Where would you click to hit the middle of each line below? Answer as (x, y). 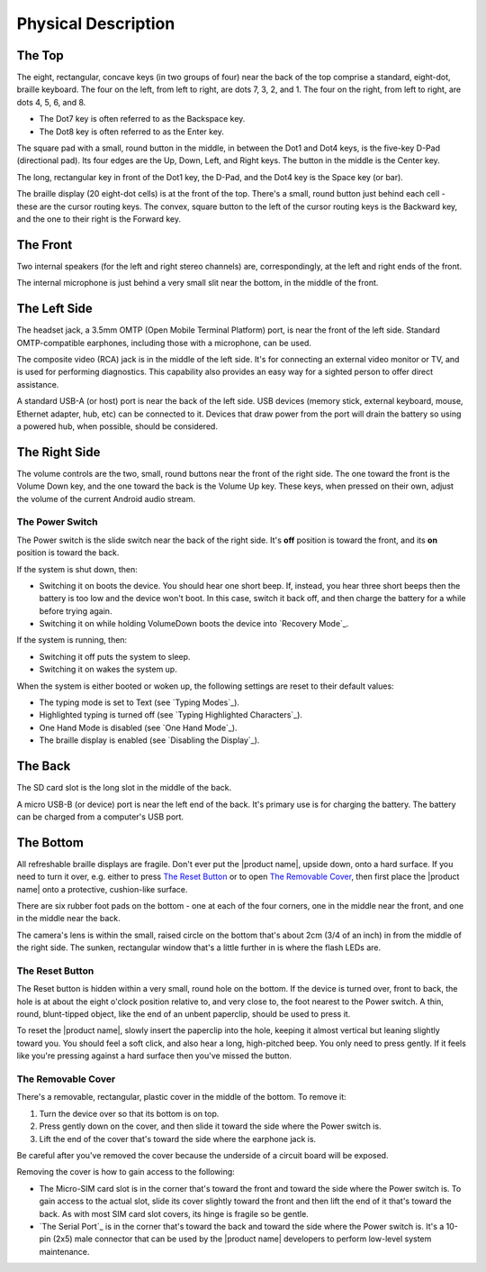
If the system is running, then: (72, 640)
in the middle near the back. (68, 919)
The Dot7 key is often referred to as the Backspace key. (142, 119)
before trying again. (76, 611)
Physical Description (96, 23)
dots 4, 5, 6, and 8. (51, 102)
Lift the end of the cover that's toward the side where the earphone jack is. (178, 1139)
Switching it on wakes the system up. (108, 669)
